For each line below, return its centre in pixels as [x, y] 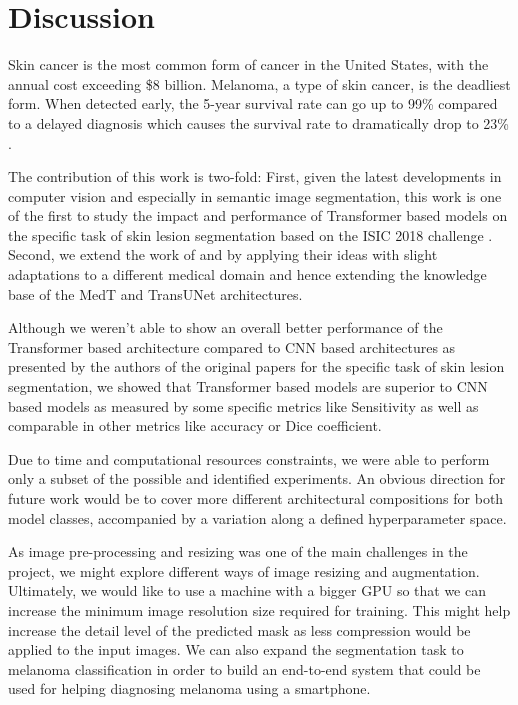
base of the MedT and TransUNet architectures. [155, 293]
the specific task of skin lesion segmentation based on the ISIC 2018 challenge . [250, 234]
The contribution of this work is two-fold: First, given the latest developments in [255, 176]
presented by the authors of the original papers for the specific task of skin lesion [256, 366]
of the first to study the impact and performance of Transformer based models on [258, 215]
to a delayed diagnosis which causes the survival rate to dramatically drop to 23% [259, 122]
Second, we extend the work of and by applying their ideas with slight [223, 254]
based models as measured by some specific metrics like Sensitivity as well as [243, 405]
